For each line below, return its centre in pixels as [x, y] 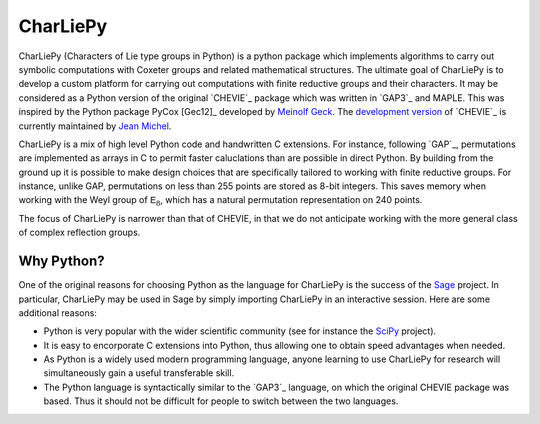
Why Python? [61, 261]
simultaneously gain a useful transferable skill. [139, 373]
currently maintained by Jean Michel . [95, 126]
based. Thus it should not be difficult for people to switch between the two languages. [221, 401]
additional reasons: [57, 312]
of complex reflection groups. [79, 232]
